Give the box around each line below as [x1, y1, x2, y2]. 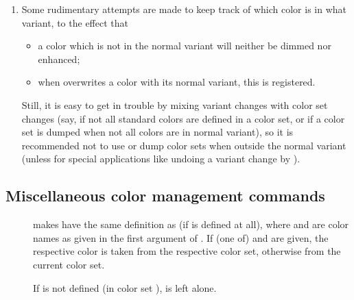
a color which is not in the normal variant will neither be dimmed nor [38, 38, 331, 53]
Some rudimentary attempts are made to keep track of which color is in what [21, 2, 346, 16]
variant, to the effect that [21, 15, 128, 29]
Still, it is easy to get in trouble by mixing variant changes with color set [21, 97, 328, 112]
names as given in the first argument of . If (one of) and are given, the [33, 230, 329, 245]
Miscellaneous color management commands [5, 185, 325, 206]
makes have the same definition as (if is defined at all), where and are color [33, 217, 349, 232]
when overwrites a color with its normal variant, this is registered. [38, 75, 316, 89]
